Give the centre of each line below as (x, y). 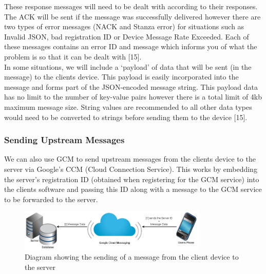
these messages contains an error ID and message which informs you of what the (131, 46)
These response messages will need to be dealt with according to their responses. (131, 6)
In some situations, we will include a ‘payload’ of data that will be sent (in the (128, 66)
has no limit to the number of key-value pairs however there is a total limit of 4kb (133, 97)
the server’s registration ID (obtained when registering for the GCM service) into (132, 179)
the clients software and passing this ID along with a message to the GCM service (133, 189)
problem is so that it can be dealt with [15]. (73, 56)
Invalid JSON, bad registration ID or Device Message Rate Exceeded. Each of (127, 36)
